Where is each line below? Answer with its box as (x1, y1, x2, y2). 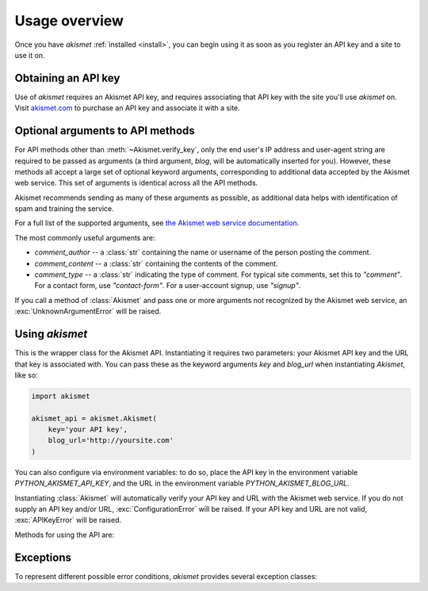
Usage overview (14, 12, 124, 29)
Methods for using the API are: (14, 530, 115, 539)
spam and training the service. (14, 204, 114, 213)
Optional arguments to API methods (14, 124, 196, 138)
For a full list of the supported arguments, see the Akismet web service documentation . (14, 218, 300, 228)
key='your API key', (48, 425, 128, 434)
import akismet (31, 391, 90, 401)
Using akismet (14, 328, 88, 341)
